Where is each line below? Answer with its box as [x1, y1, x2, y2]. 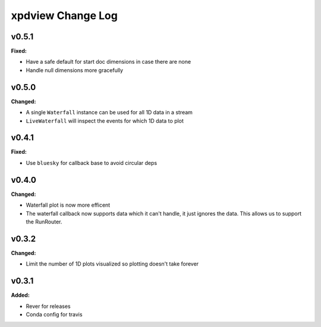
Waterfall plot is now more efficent [26, 201, 111, 208]
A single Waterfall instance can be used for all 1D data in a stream [26, 109, 193, 116]
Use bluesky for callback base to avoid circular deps [26, 159, 158, 166]
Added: [11, 292, 30, 299]
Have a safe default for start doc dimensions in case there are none [26, 58, 191, 66]
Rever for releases [26, 303, 71, 310]
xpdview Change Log [11, 9, 118, 22]
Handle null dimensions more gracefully [26, 66, 124, 74]
